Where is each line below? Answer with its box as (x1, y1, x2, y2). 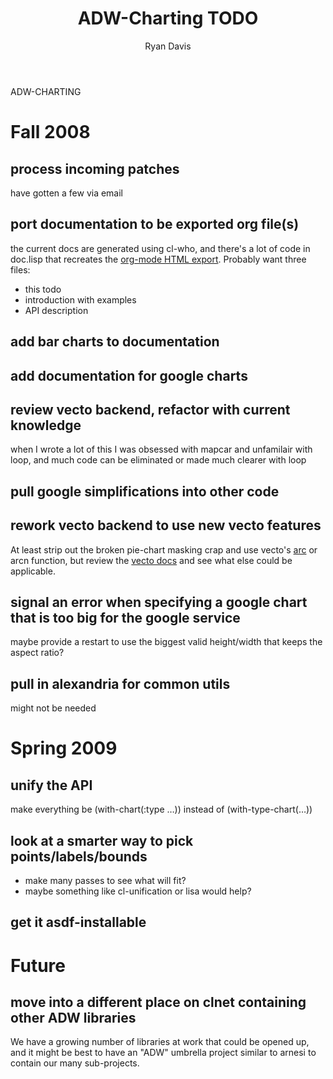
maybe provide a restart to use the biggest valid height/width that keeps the (10, 636, 323, 648)
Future (10, 954, 67, 977)
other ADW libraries (10, 1009, 137, 1026)
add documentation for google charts (10, 367, 248, 384)
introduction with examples (24, 293, 137, 306)
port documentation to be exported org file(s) (10, 216, 300, 233)
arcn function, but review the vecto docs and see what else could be (10, 554, 293, 566)
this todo (24, 283, 62, 295)
